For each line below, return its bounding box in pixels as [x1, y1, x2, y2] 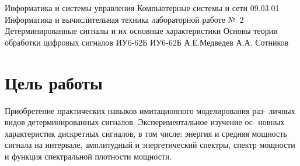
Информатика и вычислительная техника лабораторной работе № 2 [5, 13, 244, 25]
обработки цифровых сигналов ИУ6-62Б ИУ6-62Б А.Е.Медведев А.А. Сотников [5, 36, 289, 48]
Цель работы [5, 70, 103, 94]
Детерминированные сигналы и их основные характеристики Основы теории [5, 25, 278, 37]
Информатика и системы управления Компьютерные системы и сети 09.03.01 [5, 2, 280, 13]
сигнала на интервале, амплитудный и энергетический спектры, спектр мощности [5, 139, 295, 151]
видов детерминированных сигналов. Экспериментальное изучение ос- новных [5, 116, 285, 128]
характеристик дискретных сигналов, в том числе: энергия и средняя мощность [5, 127, 287, 139]
